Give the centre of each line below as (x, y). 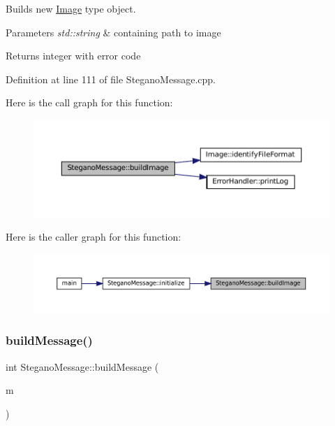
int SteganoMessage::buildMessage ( (82, 366)
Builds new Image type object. (71, 8)
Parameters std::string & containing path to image (113, 32)
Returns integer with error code (73, 56)
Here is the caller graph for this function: (94, 237)
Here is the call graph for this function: (89, 102)
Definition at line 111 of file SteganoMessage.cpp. (111, 79)
